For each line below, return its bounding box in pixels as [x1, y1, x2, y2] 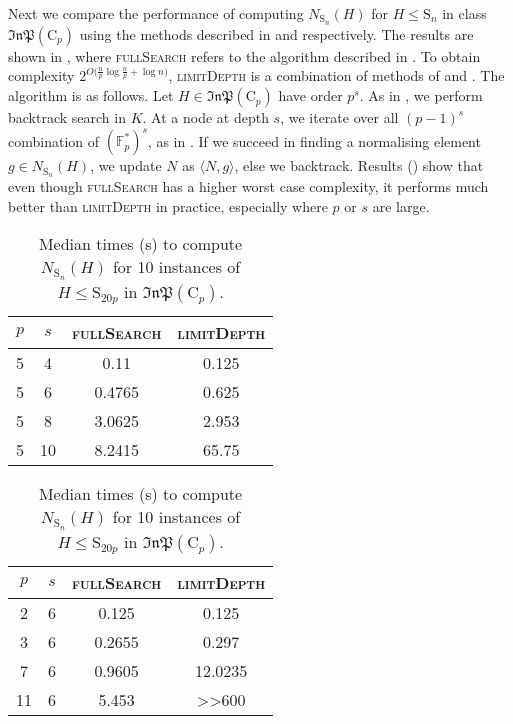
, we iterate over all [280, 107, 399, 128]
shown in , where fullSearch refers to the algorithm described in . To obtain [8, 45, 481, 66]
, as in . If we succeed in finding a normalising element [147, 130, 481, 151]
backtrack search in [8, 107, 126, 128]
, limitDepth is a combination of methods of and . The [168, 65, 505, 86]
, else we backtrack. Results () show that [234, 155, 484, 176]
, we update [90, 155, 162, 176]
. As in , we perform [359, 85, 483, 106]
